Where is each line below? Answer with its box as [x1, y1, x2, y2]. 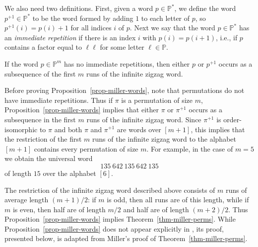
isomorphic [4, 124, 38, 134]
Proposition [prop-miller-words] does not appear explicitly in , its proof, [4, 223, 224, 234]
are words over [117, 124, 161, 134]
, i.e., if [215, 32, 238, 42]
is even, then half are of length [12, 204, 106, 214]
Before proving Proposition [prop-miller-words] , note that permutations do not [4, 85, 245, 95]
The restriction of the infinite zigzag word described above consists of [4, 184, 215, 195]
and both [54, 124, 82, 134]
